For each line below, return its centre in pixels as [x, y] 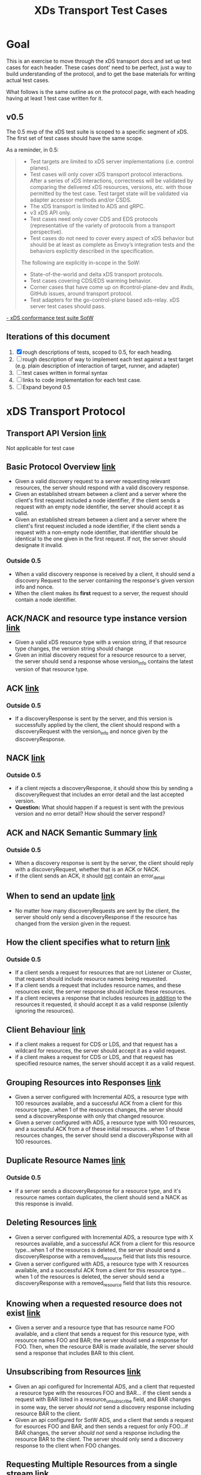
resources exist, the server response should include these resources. [100, 992]
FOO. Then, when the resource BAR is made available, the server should [104, 1346]
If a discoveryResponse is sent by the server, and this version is [94, 718]
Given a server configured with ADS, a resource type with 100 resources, [105, 1122]
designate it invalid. [39, 545]
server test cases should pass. [68, 306]
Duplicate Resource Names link [66, 1161]
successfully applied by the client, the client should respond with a [97, 725]
